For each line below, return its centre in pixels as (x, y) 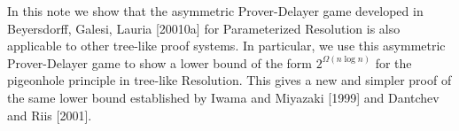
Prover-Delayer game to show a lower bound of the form (160, 62)
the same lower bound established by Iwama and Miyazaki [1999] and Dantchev (223, 97)
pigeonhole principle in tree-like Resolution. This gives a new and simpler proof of (229, 80)
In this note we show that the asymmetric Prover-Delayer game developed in (215, 11)
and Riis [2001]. (50, 115)
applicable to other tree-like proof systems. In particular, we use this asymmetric (226, 46)
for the (393, 62)
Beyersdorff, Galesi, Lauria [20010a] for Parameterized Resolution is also (204, 28)
